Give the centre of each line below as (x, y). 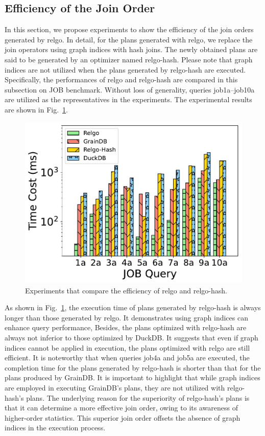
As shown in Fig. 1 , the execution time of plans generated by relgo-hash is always (133, 307)
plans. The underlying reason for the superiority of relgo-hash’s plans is (138, 397)
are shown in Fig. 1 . (36, 109)
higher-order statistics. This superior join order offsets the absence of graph (123, 417)
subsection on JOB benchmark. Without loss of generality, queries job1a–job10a (130, 89)
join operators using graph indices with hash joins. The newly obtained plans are (131, 49)
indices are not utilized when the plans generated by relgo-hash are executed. (125, 69)
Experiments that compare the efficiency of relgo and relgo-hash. (126, 290)
